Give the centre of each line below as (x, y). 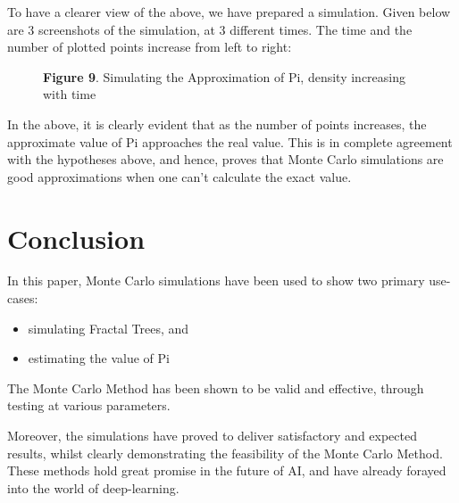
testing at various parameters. (89, 405)
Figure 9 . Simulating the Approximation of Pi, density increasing (225, 76)
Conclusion (76, 238)
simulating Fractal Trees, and (108, 328)
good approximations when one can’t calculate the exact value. (179, 176)
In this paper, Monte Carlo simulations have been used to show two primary (216, 280)
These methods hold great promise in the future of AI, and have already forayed (227, 470)
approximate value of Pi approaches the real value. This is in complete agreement (230, 141)
